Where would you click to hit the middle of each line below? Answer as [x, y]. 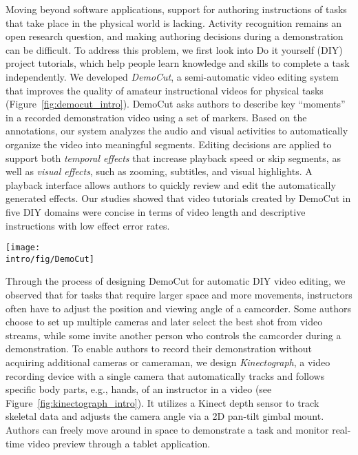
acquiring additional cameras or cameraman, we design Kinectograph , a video [168, 362]
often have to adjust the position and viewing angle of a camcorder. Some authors [179, 308]
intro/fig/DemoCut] [50, 259]
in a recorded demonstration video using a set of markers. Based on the [156, 117]
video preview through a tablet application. [119, 443]
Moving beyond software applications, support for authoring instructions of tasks [176, 9]
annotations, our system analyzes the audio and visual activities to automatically [177, 131]
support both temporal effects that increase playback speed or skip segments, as [173, 158]
